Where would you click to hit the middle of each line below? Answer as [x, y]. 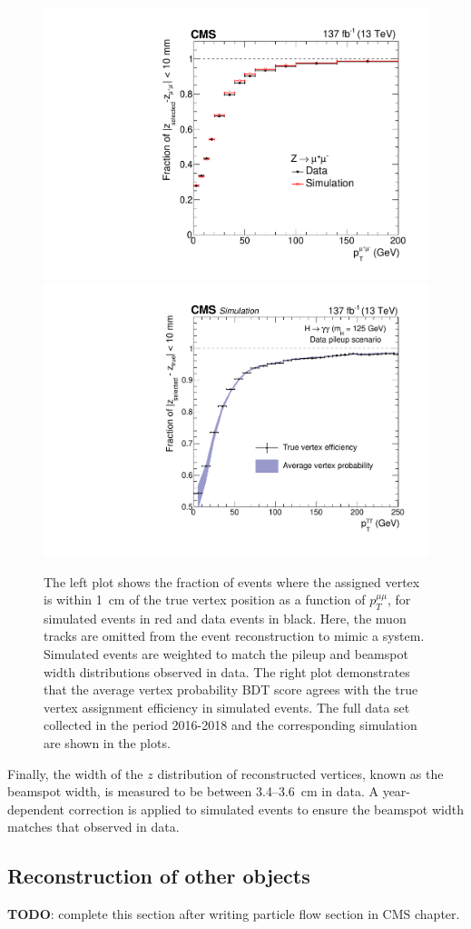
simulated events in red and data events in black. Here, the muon [225, 618]
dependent [36, 809]
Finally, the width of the [75, 773]
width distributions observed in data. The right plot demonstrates [227, 671]
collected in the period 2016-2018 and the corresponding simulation [231, 725]
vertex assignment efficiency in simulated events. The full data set [227, 707]
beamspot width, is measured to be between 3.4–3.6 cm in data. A [193, 791]
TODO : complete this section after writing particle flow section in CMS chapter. [234, 914]
